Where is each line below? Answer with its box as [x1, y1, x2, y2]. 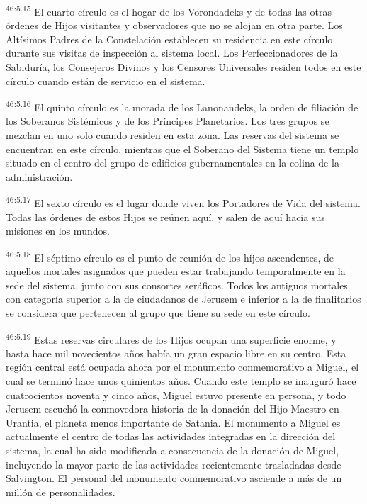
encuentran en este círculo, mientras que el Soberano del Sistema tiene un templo [6, 141, 359, 156]
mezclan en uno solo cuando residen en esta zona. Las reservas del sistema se [6, 128, 339, 142]
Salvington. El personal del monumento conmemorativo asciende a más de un [6, 471, 342, 486]
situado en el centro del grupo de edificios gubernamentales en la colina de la [6, 155, 339, 170]
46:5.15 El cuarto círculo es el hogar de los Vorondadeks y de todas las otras [6, 2, 332, 18]
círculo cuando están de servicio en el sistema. [6, 73, 205, 88]
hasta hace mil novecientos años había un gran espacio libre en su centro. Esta [6, 345, 346, 360]
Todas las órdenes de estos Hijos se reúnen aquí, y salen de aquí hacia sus [6, 209, 325, 224]
